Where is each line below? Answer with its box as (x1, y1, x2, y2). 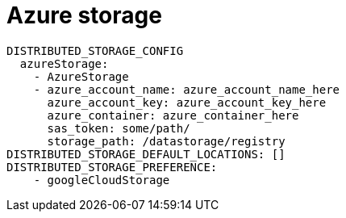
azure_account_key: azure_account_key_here (47, 95, 327, 109)
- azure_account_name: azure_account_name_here (33, 82, 340, 96)
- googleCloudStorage (33, 173, 170, 187)
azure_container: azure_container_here (47, 108, 299, 122)
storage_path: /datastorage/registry (47, 134, 286, 148)
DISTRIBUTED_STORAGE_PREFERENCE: (6, 160, 218, 174)
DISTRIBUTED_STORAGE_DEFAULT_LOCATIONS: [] (6, 147, 286, 161)
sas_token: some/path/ (47, 121, 190, 135)
